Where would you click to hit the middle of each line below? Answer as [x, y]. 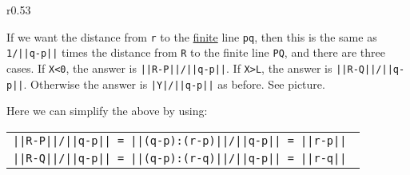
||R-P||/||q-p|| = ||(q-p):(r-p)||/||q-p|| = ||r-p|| [180, 140]
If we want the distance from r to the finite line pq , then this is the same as [192, 36]
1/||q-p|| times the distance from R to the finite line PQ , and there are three [196, 52]
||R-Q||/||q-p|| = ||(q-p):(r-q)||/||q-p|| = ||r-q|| [180, 158]
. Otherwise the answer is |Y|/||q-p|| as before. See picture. [174, 84]
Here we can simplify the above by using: [107, 111]
